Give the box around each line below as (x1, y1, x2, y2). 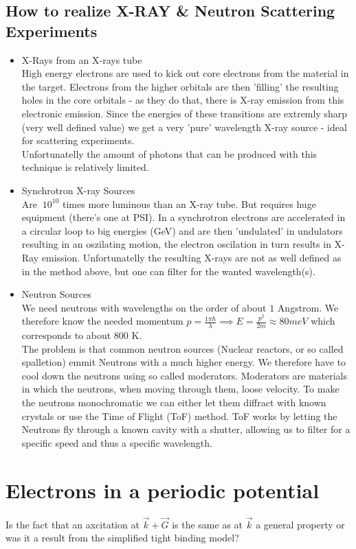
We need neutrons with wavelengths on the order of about (21, 300, 267, 314)
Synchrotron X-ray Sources (21, 183, 135, 197)
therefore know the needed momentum (21, 314, 183, 328)
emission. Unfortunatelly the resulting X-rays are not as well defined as (41, 250, 342, 264)
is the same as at (172, 517, 243, 531)
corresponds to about (21, 328, 111, 342)
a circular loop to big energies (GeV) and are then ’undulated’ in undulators (21, 223, 343, 237)
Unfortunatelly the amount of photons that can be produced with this (21, 146, 318, 161)
